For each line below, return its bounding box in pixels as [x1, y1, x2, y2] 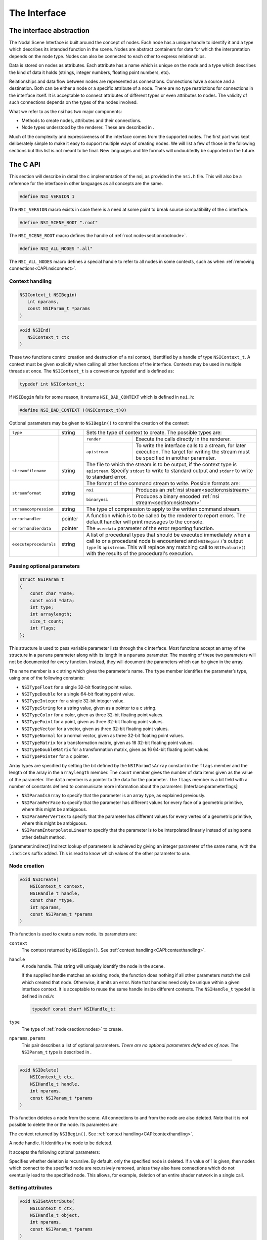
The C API [9, 160, 41, 169]
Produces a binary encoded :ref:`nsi [135, 493, 220, 500]
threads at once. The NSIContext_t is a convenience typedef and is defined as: [9, 368, 174, 374]
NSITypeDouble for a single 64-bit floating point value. [21, 691, 135, 697]
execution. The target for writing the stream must [135, 448, 250, 455]
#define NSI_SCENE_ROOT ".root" [19, 220, 98, 225]
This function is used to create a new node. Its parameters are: [9, 931, 137, 937]
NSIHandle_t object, [30, 1213, 80, 1218]
